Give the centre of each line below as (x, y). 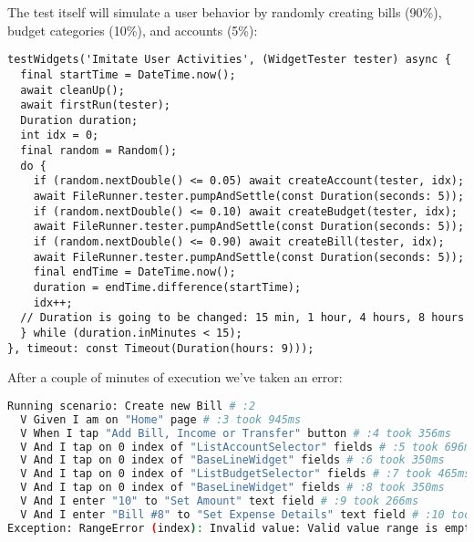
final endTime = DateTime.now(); (134, 272)
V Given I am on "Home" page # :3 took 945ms (161, 419)
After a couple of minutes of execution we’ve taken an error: (175, 377)
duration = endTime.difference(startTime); (167, 288)
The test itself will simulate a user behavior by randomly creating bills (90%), (225, 12)
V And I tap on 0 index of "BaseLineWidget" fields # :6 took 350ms (232, 460)
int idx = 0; (60, 135)
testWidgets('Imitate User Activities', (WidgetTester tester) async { (229, 60)
